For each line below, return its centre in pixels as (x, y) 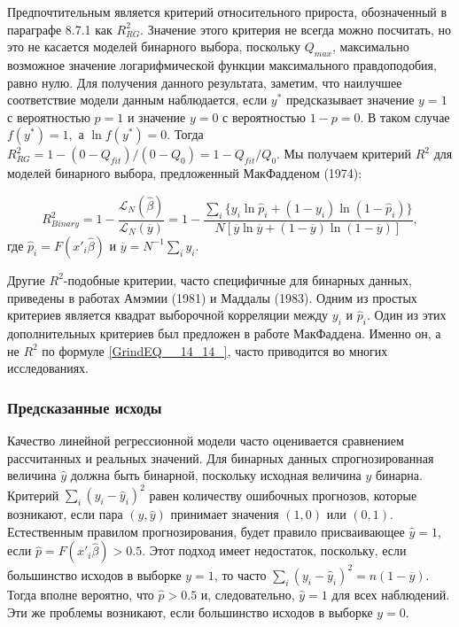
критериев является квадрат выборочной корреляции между (168, 315)
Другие (26, 279)
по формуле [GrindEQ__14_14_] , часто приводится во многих (215, 350)
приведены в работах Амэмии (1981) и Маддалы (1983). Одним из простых (212, 297)
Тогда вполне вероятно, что (81, 594)
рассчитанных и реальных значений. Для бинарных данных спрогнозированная (221, 457)
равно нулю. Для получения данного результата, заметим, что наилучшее (205, 82)
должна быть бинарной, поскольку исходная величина (216, 475)
